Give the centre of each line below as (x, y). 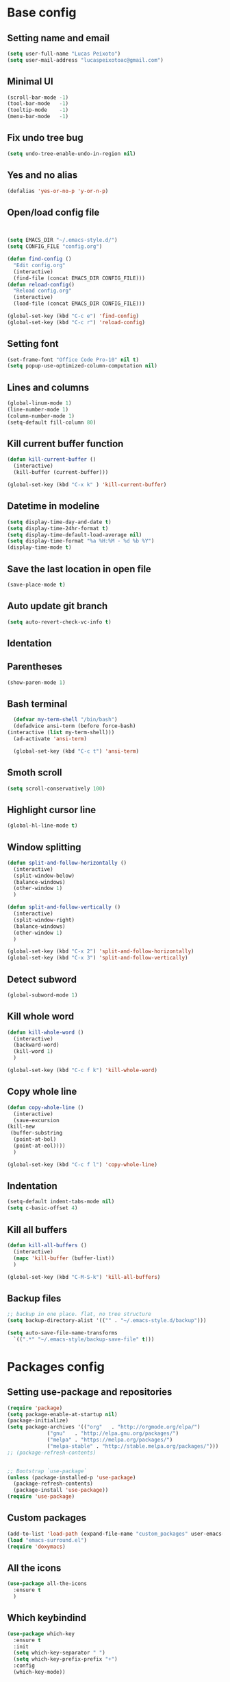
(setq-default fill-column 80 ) (52, 422)
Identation (30, 643)
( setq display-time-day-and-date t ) (59, 522)
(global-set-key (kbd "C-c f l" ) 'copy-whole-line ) (82, 1164)
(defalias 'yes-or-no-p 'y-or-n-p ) (58, 191)
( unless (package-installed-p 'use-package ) (72, 1477)
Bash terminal (37, 704)
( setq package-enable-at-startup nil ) (62, 1414)
